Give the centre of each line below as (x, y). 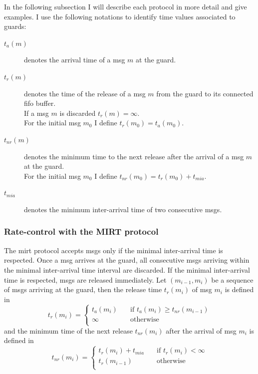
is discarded (78, 113)
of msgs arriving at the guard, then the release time (83, 289)
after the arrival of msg (201, 330)
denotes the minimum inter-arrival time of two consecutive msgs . (123, 209)
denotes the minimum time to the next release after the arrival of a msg (134, 156)
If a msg (36, 113)
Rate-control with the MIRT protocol (81, 231)
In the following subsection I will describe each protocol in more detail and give (126, 6)
